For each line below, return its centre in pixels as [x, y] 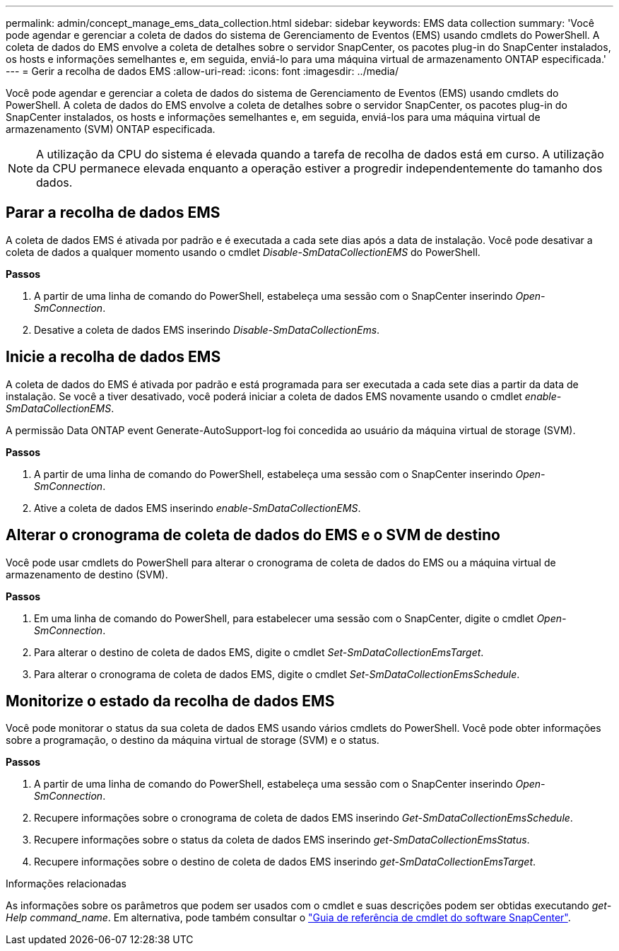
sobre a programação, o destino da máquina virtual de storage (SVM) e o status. [193, 740]
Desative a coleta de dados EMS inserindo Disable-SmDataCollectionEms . [207, 329]
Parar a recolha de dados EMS [113, 213]
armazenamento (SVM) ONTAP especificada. [111, 129]
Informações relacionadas [66, 884]
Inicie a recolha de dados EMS [113, 357]
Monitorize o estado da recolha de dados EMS [170, 701]
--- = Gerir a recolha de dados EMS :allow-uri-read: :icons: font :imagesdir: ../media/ [202, 71]
